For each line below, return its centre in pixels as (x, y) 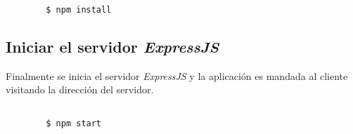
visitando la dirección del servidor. (80, 89)
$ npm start (74, 124)
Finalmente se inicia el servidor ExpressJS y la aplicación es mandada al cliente (177, 75)
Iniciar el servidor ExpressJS (113, 46)
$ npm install (79, 9)
